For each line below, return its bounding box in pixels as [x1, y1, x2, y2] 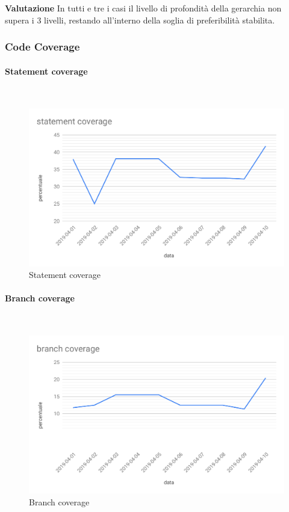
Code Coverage [5, 39, 80, 54]
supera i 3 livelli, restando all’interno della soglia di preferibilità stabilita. [5, 13, 275, 26]
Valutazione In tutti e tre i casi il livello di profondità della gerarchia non [5, 2, 282, 14]
